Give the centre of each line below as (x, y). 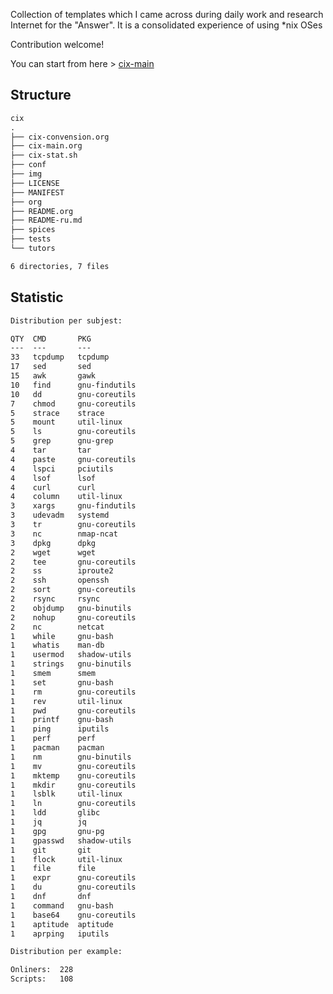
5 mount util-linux (66, 422)
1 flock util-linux (66, 859)
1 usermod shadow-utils (71, 655)
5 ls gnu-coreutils (73, 432)
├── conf (28, 165)
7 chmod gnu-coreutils (73, 404)
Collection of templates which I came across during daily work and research (167, 14)
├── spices (33, 230)
